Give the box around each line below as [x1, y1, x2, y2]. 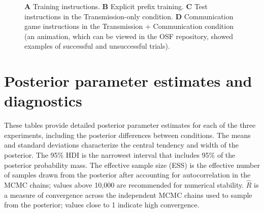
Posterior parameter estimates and [4, 70, 252, 91]
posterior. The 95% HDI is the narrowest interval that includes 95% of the [4, 150, 236, 160]
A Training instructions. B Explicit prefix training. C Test [24, 1, 208, 11]
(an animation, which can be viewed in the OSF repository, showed [24, 30, 234, 41]
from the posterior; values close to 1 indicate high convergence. [4, 199, 200, 210]
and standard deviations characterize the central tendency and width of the [4, 139, 239, 150]
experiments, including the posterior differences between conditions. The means [4, 129, 251, 140]
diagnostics [4, 90, 82, 111]
